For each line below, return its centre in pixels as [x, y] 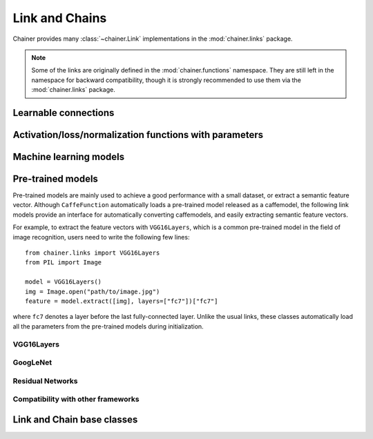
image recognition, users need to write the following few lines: [101, 237]
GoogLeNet [32, 362]
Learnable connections [64, 113]
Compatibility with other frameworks [76, 399]
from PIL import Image [64, 263]
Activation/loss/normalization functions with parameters [138, 135]
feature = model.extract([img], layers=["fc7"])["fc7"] [122, 301]
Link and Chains [60, 18]
